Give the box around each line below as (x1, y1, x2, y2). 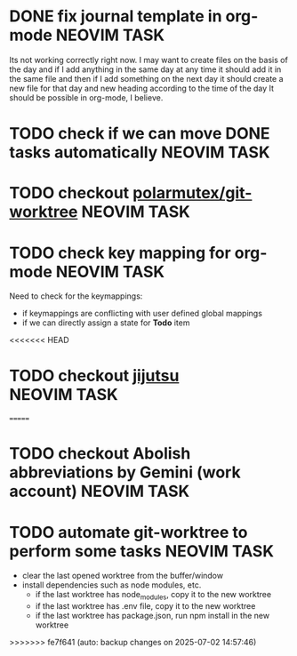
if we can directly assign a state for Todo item (21, 317, 190, 328)
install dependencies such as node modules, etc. (21, 580, 202, 590)
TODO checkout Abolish (9, 444, 191, 464)
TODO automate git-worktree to (9, 522, 248, 542)
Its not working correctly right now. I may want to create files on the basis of (9, 54, 289, 65)
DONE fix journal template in (9, 6, 222, 27)
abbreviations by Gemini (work (9, 462, 242, 483)
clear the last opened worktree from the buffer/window (21, 571, 224, 581)
